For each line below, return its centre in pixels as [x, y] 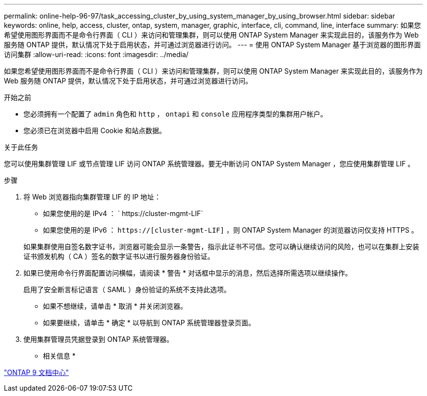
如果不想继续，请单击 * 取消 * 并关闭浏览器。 [115, 306]
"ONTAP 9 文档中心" [37, 372]
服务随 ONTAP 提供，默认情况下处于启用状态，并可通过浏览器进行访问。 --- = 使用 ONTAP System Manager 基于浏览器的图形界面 [213, 45]
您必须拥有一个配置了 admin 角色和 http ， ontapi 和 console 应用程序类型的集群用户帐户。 [175, 114]
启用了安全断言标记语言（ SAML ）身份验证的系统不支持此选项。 [127, 289]
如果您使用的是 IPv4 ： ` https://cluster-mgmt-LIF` [123, 213]
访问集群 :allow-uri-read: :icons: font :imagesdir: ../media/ [96, 54]
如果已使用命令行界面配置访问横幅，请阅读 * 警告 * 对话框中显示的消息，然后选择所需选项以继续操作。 [188, 273]
